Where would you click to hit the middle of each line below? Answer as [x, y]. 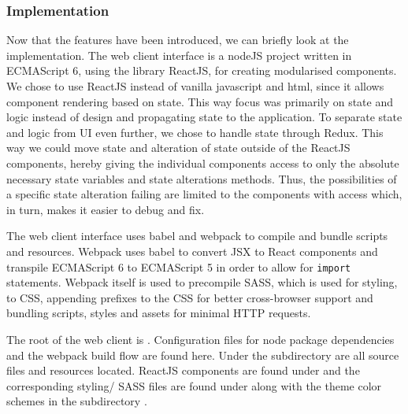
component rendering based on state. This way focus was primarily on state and [200, 101]
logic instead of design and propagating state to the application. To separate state [204, 117]
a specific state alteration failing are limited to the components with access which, [204, 194]
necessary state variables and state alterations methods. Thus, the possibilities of [202, 178]
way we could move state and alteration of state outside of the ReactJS [178, 148]
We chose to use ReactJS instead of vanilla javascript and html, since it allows [195, 86]
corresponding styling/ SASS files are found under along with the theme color [194, 385]
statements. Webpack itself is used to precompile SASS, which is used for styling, [202, 282]
